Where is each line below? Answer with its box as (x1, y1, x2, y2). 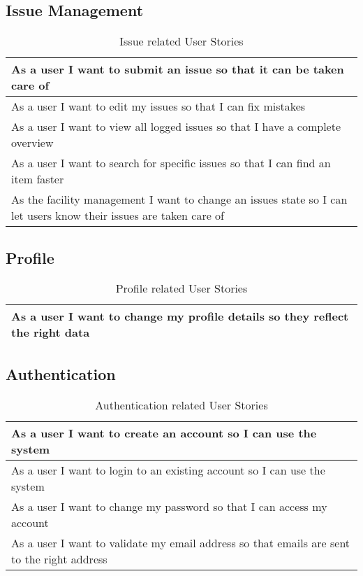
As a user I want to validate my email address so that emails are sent (11, 534, 350, 551)
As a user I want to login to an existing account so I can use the (11, 461, 325, 478)
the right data (11, 324, 90, 341)
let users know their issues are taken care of (11, 207, 225, 224)
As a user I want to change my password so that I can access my (11, 498, 327, 514)
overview (11, 134, 54, 151)
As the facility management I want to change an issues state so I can (11, 191, 348, 208)
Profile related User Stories (115, 280, 248, 297)
